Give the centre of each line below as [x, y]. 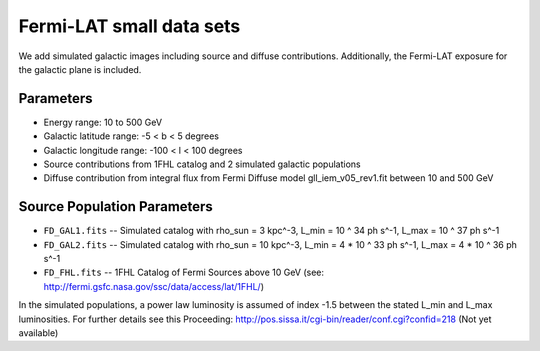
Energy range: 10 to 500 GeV [103, 122]
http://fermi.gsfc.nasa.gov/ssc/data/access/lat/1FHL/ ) [154, 286]
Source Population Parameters [116, 206]
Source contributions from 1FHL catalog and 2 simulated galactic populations [202, 164]
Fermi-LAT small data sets [129, 26]
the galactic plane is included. [80, 69]
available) [38, 333]
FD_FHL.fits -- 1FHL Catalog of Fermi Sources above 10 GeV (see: [184, 272]
